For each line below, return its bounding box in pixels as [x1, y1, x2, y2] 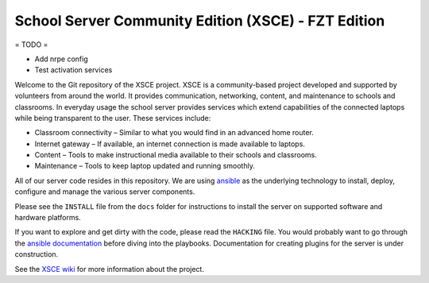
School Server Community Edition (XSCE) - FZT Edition [14, 12, 385, 29]
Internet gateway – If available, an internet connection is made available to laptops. [34, 139, 306, 149]
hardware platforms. [14, 213, 81, 223]
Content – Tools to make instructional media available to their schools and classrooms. [34, 150, 318, 160]
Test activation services [34, 65, 113, 75]
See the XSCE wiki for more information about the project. [14, 264, 204, 273]
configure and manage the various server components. [14, 187, 195, 196]
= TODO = [14, 40, 48, 49]
